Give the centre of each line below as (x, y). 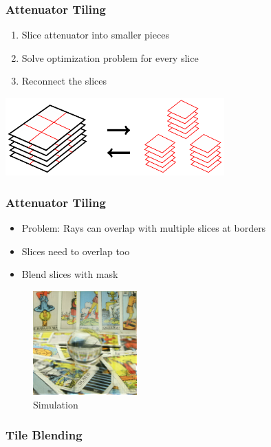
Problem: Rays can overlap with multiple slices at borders (144, 228)
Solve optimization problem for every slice (110, 57)
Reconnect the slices (64, 81)
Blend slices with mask (70, 274)
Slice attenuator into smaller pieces (95, 35)
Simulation (56, 404)
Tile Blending (44, 435)
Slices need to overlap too (76, 251)
